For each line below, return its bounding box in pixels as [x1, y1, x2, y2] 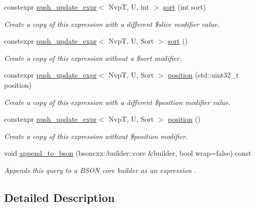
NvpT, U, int [108, 2, 150, 12]
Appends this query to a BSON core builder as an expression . [4, 164, 197, 175]
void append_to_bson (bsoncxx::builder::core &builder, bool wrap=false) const [4, 148, 251, 158]
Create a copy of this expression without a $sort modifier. [4, 52, 182, 63]
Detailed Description [4, 189, 115, 205]
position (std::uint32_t [168, 70, 239, 80]
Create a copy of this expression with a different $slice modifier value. [4, 18, 220, 29]
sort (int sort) [163, 2, 206, 12]
